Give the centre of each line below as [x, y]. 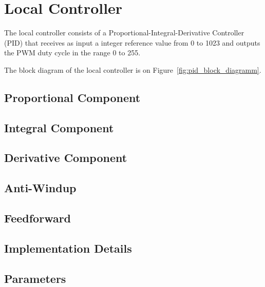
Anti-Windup [40, 188]
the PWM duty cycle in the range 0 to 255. [72, 53]
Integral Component [59, 127]
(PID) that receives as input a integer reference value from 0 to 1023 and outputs [132, 42]
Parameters [35, 278]
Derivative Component [66, 158]
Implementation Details [68, 248]
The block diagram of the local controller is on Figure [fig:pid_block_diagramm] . [133, 69]
